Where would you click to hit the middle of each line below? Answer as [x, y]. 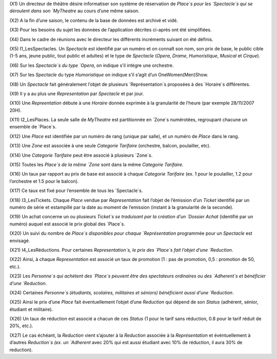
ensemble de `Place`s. [33, 127]
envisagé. [20, 240]
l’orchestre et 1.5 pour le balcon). [44, 181]
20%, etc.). [21, 326]
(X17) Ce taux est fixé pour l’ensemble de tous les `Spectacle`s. [76, 191]
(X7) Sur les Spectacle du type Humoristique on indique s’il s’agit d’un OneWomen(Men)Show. [109, 75]
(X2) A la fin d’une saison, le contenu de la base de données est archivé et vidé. [94, 20]
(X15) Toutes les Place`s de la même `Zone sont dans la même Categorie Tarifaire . [97, 165]
